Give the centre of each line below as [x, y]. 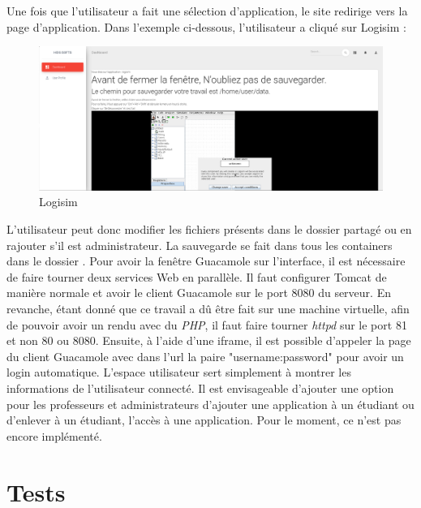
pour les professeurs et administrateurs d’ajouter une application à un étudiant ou [210, 404]
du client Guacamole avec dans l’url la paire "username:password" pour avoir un [205, 356]
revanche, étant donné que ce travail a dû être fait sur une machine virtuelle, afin [208, 308]
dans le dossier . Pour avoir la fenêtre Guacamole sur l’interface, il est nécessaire [206, 261]
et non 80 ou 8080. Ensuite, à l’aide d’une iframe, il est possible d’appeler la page [209, 340]
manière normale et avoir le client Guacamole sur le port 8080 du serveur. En [199, 293]
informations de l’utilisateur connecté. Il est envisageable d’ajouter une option [200, 387]
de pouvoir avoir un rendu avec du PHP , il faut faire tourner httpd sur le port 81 [207, 324]
